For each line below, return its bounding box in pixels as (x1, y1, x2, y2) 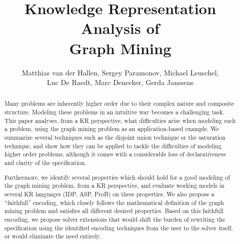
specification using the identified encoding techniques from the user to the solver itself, (4, 223, 233, 232)
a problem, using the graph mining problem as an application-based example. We (4, 125, 219, 133)
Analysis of (81, 18, 160, 38)
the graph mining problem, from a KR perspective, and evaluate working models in (4, 181, 225, 190)
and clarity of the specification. (4, 158, 87, 167)
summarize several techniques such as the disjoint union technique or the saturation (4, 133, 226, 142)
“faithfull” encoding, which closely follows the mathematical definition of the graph (4, 198, 224, 207)
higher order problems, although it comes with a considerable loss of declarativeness (4, 150, 226, 158)
